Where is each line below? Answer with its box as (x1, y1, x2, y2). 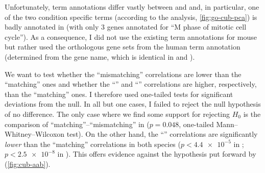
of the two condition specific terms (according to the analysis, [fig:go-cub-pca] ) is (5, 11, 257, 22)
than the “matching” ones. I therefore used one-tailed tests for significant (5, 88, 233, 99)
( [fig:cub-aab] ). (5, 158, 51, 169)
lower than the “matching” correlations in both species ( (5, 138, 181, 149)
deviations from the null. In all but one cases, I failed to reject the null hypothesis (5, 98, 261, 109)
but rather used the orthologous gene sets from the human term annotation (5, 41, 240, 52)
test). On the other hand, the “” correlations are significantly (66, 129, 258, 139)
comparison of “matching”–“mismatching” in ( (5, 118, 150, 129)
